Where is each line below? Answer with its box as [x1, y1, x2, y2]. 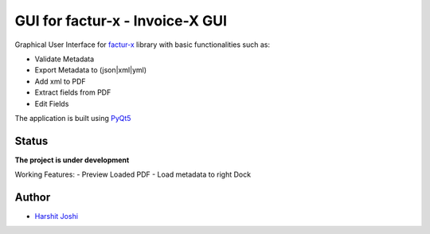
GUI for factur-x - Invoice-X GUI [14, 12, 227, 29]
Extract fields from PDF [34, 88, 111, 97]
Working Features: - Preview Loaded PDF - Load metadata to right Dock [14, 170, 251, 179]
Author [14, 191, 51, 204]
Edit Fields [34, 99, 69, 108]
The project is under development [14, 155, 130, 165]
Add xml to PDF [34, 76, 87, 86]
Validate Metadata [34, 54, 95, 64]
